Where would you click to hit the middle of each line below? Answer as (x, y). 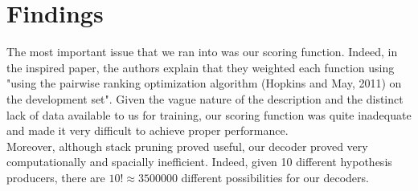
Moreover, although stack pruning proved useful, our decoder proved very (187, 146)
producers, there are (56, 177)
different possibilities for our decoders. (275, 177)
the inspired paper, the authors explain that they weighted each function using (201, 67)
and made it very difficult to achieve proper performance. (148, 130)
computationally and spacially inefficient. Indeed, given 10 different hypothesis (199, 162)
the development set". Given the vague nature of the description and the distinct (205, 98)
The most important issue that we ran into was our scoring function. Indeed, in (202, 52)
